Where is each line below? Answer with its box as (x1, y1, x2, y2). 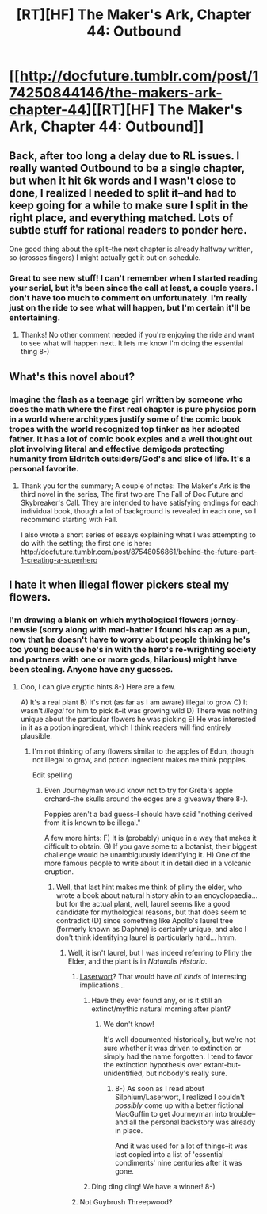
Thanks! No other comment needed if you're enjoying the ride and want (20, 330, 254, 340)
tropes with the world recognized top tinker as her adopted (9, 423, 240, 434)
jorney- (210, 614, 240, 625)
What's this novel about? (9, 370, 135, 384)
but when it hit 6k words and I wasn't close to (9, 174, 237, 187)
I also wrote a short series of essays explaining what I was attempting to (20, 529, 257, 540)
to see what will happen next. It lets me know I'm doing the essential (20, 338, 244, 348)
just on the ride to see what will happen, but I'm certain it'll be (9, 302, 251, 313)
